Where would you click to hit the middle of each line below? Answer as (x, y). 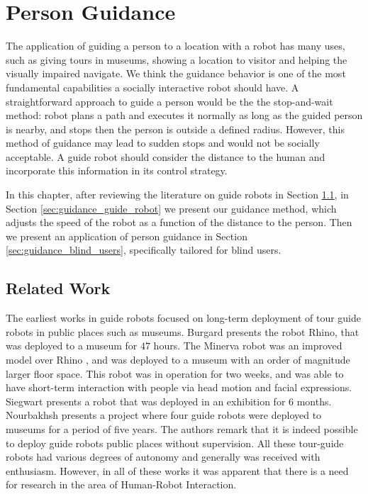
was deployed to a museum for (72, 346)
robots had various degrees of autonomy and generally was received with (163, 457)
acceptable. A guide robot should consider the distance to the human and (166, 156)
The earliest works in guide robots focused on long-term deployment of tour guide (184, 318)
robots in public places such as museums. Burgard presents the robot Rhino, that (183, 331)
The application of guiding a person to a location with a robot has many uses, (175, 46)
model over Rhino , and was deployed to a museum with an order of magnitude (178, 360)
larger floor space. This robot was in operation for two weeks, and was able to (175, 373)
